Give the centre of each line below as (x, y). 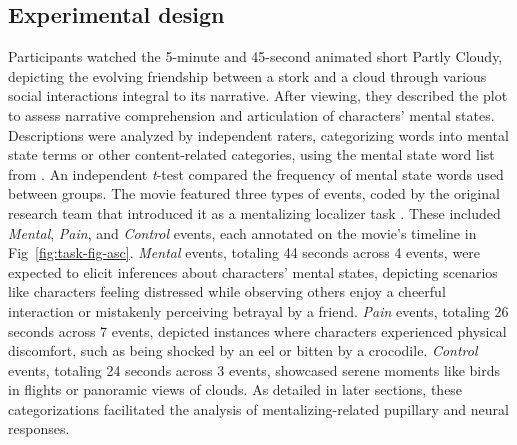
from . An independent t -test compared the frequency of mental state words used (256, 173)
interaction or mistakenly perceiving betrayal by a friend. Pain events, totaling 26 (258, 310)
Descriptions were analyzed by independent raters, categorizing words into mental (258, 134)
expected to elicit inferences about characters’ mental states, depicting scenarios (253, 271)
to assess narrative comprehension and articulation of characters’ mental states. (251, 114)
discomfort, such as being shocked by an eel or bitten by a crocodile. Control (243, 350)
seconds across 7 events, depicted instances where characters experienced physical (257, 330)
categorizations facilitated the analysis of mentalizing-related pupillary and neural (258, 408)
